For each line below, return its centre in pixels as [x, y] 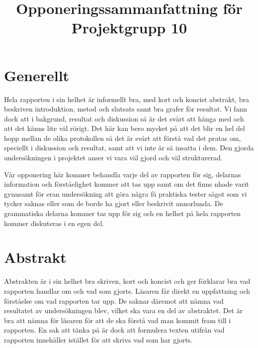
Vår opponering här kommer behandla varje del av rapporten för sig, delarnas [123, 174]
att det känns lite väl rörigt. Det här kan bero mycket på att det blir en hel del [125, 128]
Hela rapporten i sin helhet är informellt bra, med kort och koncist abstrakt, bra [127, 99]
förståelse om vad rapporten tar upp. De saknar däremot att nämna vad [114, 300]
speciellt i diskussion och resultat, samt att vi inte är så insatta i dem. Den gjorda [129, 148]
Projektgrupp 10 [129, 28]
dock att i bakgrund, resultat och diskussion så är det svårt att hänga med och [124, 118]
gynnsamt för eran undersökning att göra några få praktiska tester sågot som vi [126, 193]
